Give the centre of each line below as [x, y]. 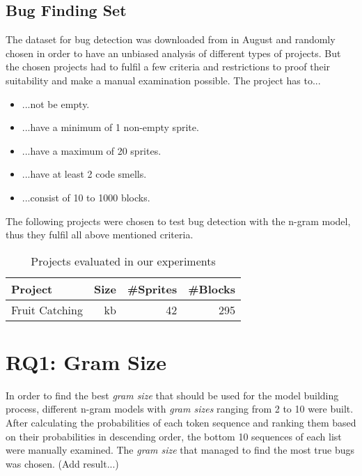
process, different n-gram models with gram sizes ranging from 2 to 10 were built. [180, 409]
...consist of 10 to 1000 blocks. [86, 197]
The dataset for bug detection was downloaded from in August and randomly [171, 39]
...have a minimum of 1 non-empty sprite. [110, 127]
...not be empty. [56, 103]
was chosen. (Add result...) [62, 463]
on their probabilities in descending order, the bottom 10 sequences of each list [174, 436]
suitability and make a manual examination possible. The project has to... [163, 80]
